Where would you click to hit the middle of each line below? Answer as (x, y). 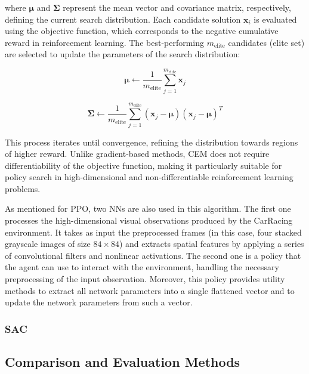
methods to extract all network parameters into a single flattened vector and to (150, 290)
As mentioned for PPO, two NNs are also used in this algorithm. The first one (148, 208)
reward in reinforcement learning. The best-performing (105, 42)
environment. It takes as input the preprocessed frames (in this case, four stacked (153, 232)
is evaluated (275, 19)
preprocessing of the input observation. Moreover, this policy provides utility (145, 279)
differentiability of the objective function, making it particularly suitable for (143, 165)
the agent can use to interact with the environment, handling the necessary (142, 267)
